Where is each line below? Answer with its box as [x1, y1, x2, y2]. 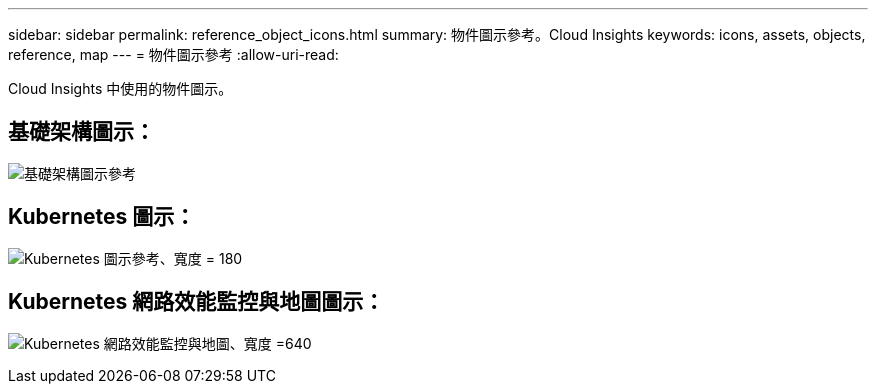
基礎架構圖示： [8, 119, 155, 145]
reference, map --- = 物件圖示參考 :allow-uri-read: [8, 46, 339, 63]
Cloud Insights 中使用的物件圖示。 [8, 80, 233, 97]
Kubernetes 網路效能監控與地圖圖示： [8, 289, 385, 315]
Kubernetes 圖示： [8, 204, 196, 230]
